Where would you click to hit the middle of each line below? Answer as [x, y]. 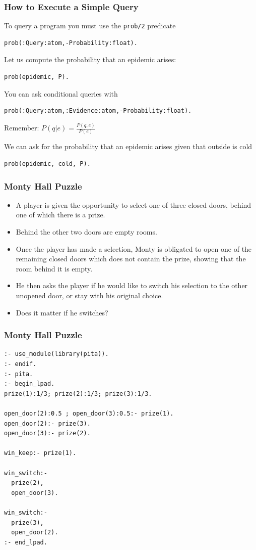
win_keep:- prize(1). [40, 453]
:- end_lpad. [26, 542]
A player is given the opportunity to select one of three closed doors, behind [134, 204]
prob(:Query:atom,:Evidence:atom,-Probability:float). [98, 111]
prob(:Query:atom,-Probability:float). [71, 43]
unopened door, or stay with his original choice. [89, 295]
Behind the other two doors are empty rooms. [86, 232]
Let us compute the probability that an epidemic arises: [90, 59]
